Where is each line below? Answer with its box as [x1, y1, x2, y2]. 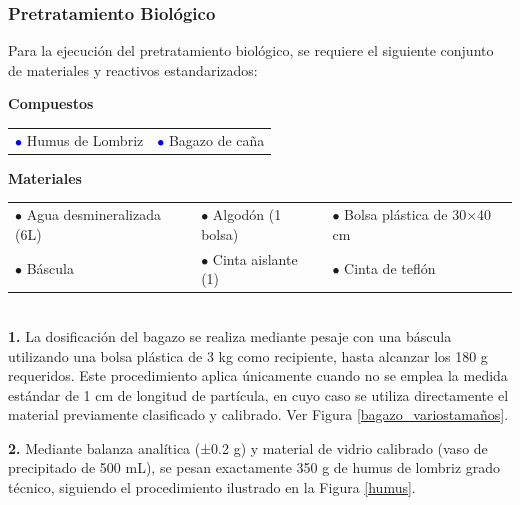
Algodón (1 [212, 204, 282, 225]
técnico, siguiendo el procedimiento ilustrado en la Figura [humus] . [8, 477, 416, 498]
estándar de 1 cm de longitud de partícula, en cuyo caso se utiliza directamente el [8, 384, 509, 405]
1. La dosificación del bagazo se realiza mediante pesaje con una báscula [8, 325, 452, 346]
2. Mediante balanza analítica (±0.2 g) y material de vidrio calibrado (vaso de [8, 437, 488, 458]
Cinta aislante [212, 248, 298, 269]
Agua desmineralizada [26, 204, 161, 225]
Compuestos [8, 93, 94, 114]
